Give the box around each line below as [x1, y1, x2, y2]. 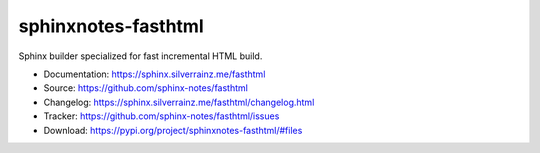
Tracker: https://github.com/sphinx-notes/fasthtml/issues [43, 110, 280, 122]
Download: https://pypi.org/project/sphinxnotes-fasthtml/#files [43, 124, 303, 136]
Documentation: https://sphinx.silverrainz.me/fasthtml [43, 68, 266, 80]
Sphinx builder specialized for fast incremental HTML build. [18, 50, 263, 62]
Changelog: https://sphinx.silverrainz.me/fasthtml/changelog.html [43, 96, 315, 108]
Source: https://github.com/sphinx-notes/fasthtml [43, 82, 249, 94]
